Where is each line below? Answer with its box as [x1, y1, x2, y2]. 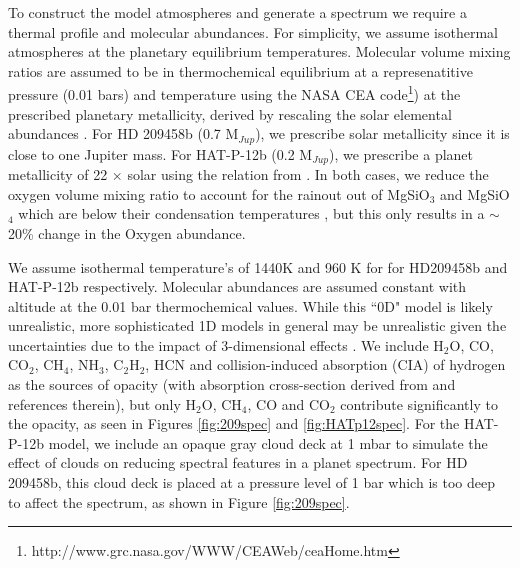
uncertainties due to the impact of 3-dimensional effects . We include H [8, 334, 444, 355]
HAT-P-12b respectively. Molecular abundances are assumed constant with [8, 276, 467, 297]
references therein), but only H [8, 393, 197, 414]
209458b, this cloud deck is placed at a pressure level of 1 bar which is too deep [8, 472, 495, 493]
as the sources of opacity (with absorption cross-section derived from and [8, 374, 456, 395]
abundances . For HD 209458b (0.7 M [8, 123, 239, 144]
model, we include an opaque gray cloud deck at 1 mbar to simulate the [48, 432, 488, 453]
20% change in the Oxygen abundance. [8, 222, 246, 243]
